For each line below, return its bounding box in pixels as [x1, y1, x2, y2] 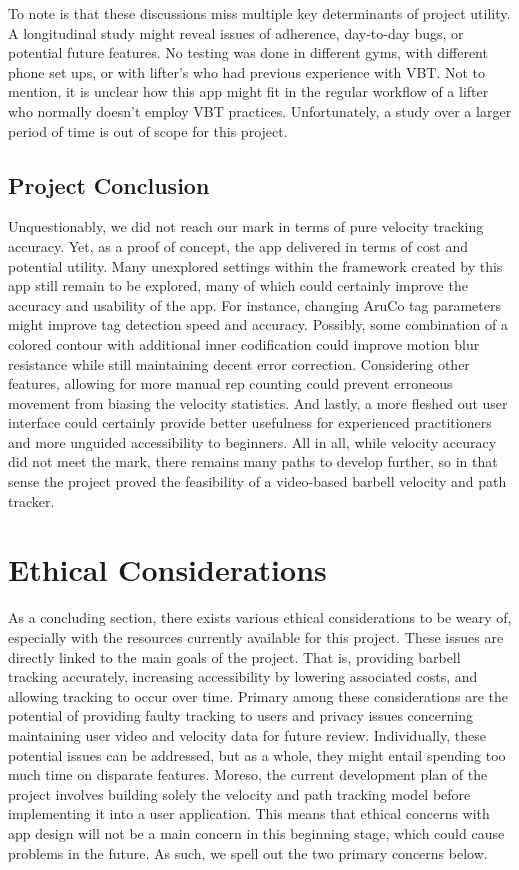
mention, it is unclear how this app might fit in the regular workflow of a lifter [8, 81, 489, 102]
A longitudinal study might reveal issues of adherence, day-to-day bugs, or [8, 22, 464, 43]
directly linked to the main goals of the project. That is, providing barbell [8, 646, 461, 667]
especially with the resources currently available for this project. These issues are [8, 626, 504, 647]
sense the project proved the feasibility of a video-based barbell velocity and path [8, 471, 507, 492]
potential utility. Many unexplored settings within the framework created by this [8, 255, 503, 276]
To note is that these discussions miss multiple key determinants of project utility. [8, 3, 511, 23]
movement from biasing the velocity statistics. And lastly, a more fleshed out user [8, 392, 508, 413]
